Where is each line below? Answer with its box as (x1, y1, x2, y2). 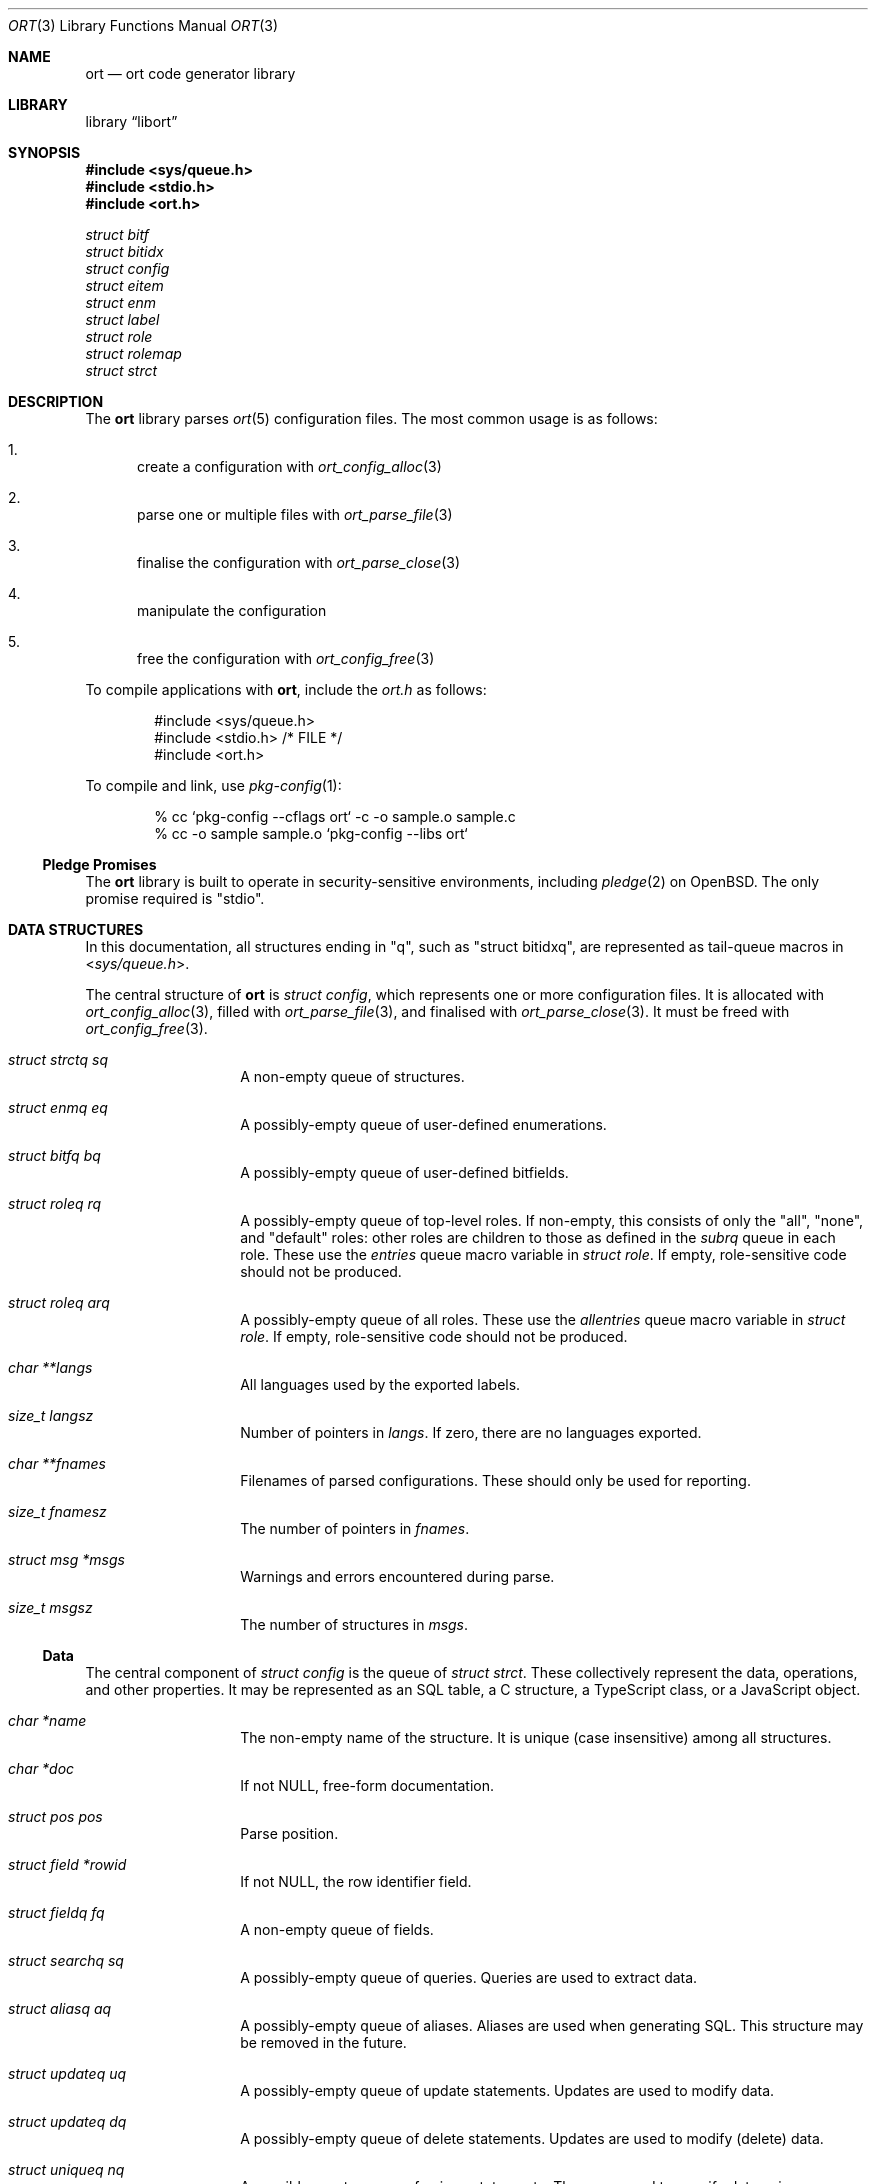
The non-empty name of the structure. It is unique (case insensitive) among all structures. (240, 1729, 832, 1746)
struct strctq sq (8, 1051, 109, 1068)
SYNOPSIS (8, 144, 81, 161)
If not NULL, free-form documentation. (240, 1777, 494, 1794)
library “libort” (85, 113, 178, 130)
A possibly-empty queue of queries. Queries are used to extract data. (240, 1969, 698, 1986)
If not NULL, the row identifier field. (240, 1873, 472, 1890)
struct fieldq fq (8, 1904, 105, 1921)
